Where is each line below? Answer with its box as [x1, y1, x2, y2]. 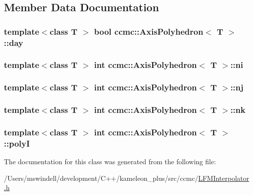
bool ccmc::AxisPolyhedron [94, 25, 203, 37]
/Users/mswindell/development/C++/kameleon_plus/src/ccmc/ [4, 173, 198, 183]
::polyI [4, 137, 30, 149]
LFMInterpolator [198, 173, 249, 183]
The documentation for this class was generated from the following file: [4, 156, 216, 167]
